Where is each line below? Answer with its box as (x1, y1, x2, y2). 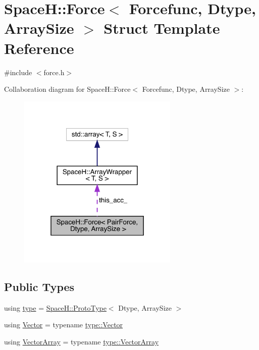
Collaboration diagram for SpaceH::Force (4, 84, 131, 94)
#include (4, 67, 32, 77)
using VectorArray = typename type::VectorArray (4, 336, 159, 347)
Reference (4, 37, 74, 58)
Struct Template (103, 18, 220, 38)
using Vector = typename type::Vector (4, 319, 123, 330)
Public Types (4, 279, 75, 295)
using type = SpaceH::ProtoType (4, 302, 107, 313)
